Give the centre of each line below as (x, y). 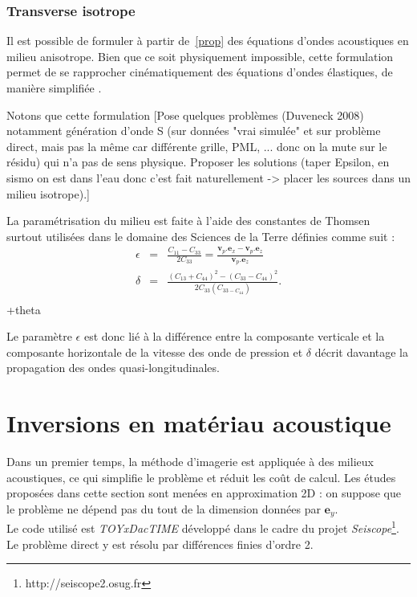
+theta (24, 309)
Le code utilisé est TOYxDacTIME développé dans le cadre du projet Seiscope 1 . (203, 527)
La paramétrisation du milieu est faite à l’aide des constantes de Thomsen (188, 221)
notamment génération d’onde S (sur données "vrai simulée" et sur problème (194, 131)
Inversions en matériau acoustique (199, 423)
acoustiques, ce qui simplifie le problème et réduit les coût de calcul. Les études (201, 477)
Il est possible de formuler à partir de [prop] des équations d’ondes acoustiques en (208, 41)
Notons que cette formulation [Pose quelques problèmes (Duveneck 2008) (185, 114)
